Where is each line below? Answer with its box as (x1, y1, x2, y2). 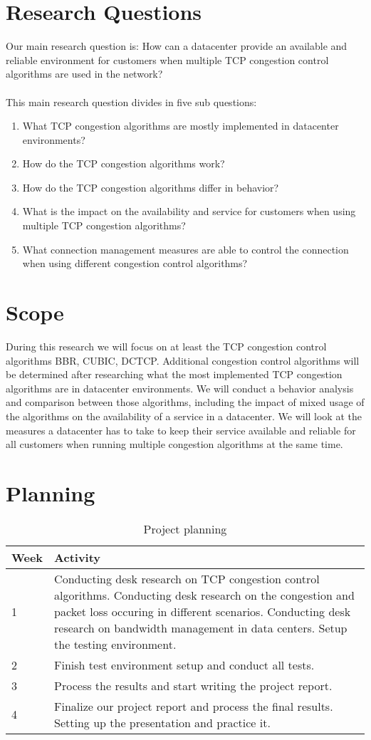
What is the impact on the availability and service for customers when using (22, 204, 356, 219)
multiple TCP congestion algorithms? (22, 218, 186, 233)
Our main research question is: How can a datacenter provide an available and (6, 38, 348, 53)
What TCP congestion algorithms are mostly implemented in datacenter (22, 118, 339, 133)
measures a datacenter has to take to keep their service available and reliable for (6, 422, 356, 437)
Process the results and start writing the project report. (54, 677, 333, 694)
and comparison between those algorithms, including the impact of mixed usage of (6, 395, 365, 410)
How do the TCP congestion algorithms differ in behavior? (22, 179, 279, 194)
